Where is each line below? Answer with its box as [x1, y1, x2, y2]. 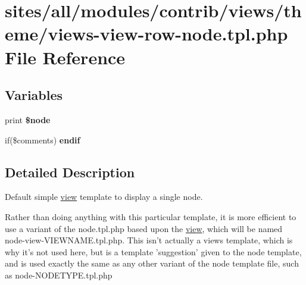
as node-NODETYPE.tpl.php [5, 268, 113, 281]
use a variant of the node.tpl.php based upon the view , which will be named [5, 222, 283, 234]
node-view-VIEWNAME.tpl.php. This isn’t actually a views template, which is [5, 234, 293, 246]
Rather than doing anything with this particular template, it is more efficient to [5, 210, 296, 223]
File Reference [5, 45, 126, 69]
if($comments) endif [5, 133, 80, 146]
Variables [5, 86, 63, 104]
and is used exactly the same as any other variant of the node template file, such [5, 257, 299, 270]
